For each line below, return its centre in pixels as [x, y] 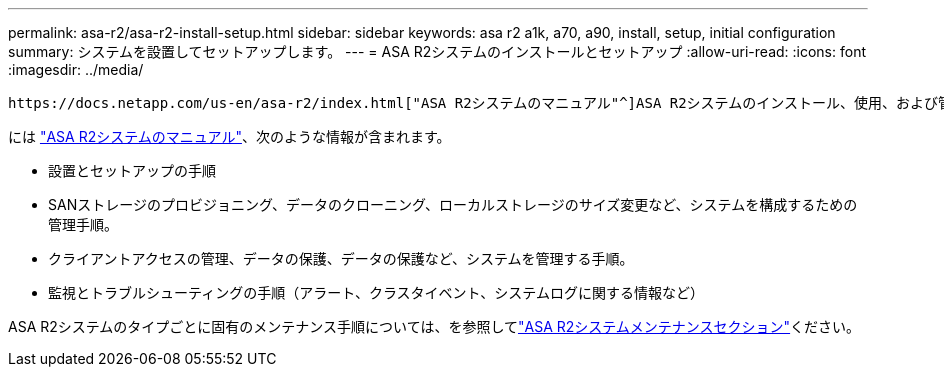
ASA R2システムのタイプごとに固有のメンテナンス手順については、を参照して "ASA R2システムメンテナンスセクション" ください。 [434, 326]
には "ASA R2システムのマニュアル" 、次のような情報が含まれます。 [229, 136]
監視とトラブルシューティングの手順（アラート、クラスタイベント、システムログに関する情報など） [376, 292]
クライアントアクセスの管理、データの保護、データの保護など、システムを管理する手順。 [341, 258]
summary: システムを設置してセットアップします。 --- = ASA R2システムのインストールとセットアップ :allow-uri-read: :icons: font [437, 51]
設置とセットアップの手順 [132, 170]
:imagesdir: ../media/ [76, 69]
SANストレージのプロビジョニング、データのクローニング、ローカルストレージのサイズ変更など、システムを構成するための [453, 204]
